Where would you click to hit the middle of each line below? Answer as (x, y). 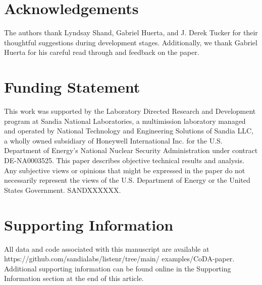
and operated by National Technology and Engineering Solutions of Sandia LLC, (129, 131)
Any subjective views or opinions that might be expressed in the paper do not (125, 170)
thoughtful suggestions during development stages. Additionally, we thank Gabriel (131, 42)
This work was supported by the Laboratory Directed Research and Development (130, 111)
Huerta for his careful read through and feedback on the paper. (102, 52)
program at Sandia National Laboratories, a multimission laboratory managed (125, 121)
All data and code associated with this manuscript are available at (107, 248)
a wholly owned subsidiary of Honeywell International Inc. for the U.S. (113, 140)
